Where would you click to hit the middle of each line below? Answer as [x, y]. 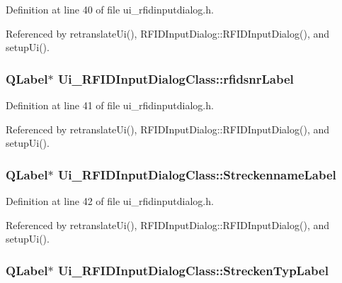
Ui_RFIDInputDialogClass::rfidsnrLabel [176, 78]
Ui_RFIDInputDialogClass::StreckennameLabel [197, 174]
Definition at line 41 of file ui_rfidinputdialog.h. [110, 105]
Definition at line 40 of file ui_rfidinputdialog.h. [110, 9]
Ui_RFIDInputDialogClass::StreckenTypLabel [193, 270]
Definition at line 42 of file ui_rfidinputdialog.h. [110, 201]
